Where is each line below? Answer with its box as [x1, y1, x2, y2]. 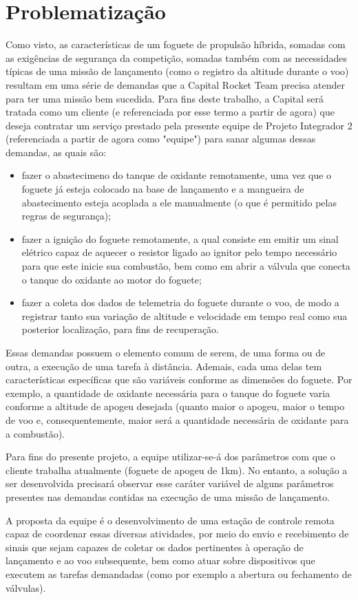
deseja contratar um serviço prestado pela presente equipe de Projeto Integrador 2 [6, 118, 352, 132]
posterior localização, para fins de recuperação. [21, 322, 219, 336]
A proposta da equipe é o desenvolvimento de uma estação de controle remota [6, 513, 335, 527]
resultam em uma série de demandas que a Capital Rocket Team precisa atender [6, 77, 345, 92]
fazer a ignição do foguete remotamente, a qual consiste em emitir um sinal [21, 231, 339, 246]
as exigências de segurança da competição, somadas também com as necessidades [6, 50, 348, 65]
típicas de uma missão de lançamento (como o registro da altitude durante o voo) [6, 64, 349, 78]
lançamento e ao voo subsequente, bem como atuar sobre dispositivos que [6, 553, 315, 568]
